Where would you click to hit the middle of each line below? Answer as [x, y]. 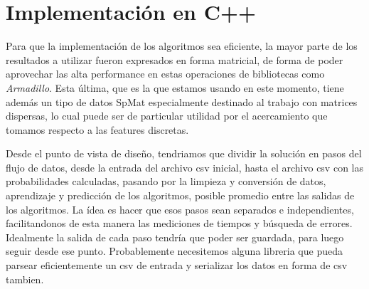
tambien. [25, 279]
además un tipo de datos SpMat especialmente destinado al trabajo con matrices [182, 101]
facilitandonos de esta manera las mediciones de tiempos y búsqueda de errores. [179, 223]
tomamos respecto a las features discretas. [97, 129]
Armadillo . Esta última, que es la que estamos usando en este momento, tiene [175, 87]
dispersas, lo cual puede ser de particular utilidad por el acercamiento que [167, 116]
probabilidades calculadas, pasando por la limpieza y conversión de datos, [166, 181]
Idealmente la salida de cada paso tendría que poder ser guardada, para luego [175, 237]
